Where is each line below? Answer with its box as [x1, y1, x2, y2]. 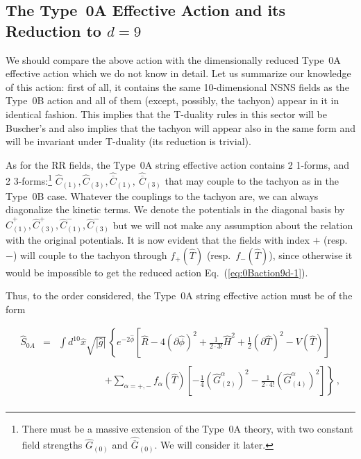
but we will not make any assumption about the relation [112, 217, 353, 232]
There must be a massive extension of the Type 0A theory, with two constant [22, 422, 353, 436]
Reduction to [6, 19, 101, 41]
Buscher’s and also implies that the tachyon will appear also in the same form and [6, 120, 355, 135]
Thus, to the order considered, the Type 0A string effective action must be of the [6, 288, 353, 303]
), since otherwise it [269, 247, 353, 262]
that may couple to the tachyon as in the [165, 174, 339, 187]
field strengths [22, 437, 83, 452]
